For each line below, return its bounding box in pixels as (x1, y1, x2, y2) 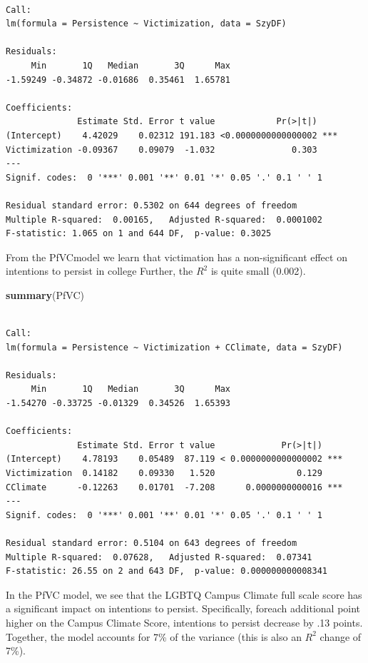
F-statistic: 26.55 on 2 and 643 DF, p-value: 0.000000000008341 (6, 566, 328, 577)
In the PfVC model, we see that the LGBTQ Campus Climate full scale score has (6, 587, 362, 602)
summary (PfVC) (6, 287, 85, 302)
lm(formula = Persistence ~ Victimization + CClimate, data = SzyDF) (6, 342, 343, 353)
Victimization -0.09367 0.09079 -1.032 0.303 (6, 144, 317, 155)
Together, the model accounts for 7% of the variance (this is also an (6, 629, 302, 644)
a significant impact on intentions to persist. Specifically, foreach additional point (6, 601, 361, 616)
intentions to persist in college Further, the (6, 263, 193, 278)
